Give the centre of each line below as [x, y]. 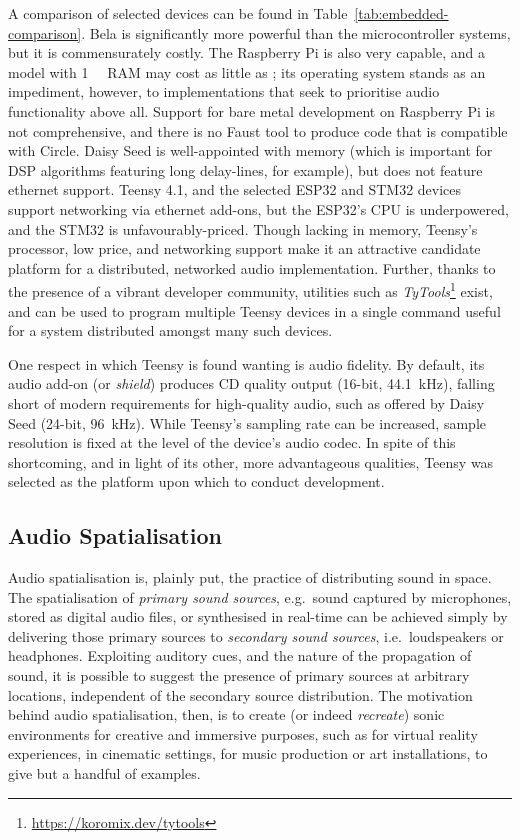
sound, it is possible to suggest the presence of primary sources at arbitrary [239, 675]
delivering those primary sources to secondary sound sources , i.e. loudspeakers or [256, 635]
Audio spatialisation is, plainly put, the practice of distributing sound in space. [250, 577]
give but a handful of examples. [104, 773]
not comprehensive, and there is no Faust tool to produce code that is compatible [258, 130]
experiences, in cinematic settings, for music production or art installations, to [248, 753]
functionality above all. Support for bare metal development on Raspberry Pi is [251, 110]
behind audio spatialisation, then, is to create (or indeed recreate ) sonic [226, 714]
